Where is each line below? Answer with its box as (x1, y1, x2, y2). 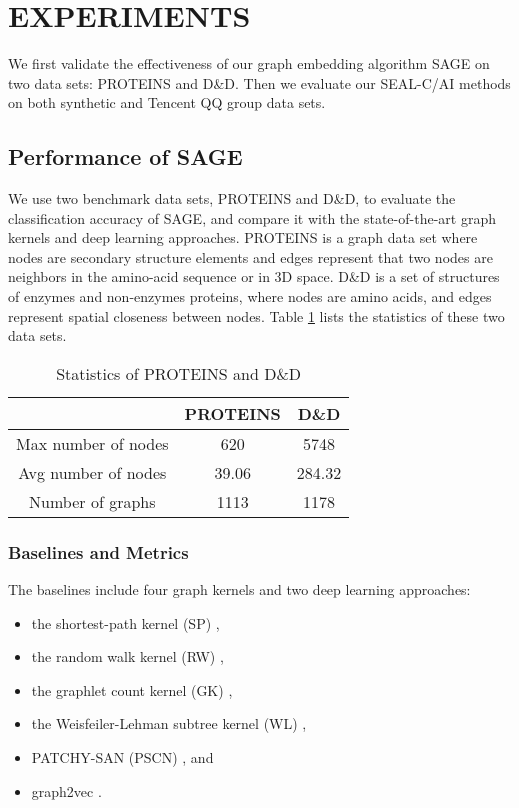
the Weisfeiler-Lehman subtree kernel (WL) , (31, 713, 307, 734)
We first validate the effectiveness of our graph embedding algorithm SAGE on (8, 53, 490, 74)
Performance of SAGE (8, 141, 243, 172)
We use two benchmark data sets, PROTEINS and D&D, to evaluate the (8, 188, 456, 209)
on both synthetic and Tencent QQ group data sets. (8, 92, 326, 113)
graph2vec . (31, 780, 102, 801)
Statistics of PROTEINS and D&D (56, 361, 302, 385)
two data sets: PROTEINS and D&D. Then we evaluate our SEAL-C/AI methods (8, 72, 511, 93)
